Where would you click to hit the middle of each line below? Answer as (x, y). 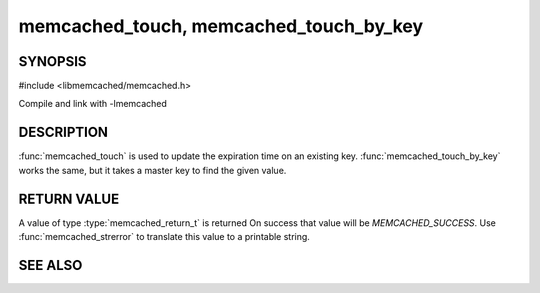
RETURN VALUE (69, 198)
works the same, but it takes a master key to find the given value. (152, 170)
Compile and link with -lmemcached (92, 104)
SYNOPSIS (52, 61)
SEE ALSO (50, 265)
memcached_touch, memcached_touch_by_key (221, 26)
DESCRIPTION (63, 132)
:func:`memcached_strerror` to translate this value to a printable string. (164, 237)
